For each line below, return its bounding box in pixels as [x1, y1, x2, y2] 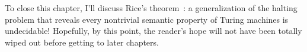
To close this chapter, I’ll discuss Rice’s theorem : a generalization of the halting [5, 2, 298, 13]
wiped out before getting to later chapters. [5, 36, 159, 48]
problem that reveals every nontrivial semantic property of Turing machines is [5, 13, 289, 25]
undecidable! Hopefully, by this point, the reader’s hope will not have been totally [5, 25, 302, 37]
